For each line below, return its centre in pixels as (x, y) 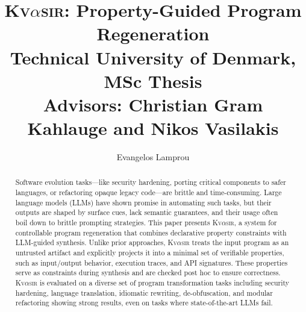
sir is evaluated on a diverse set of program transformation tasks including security (159, 283)
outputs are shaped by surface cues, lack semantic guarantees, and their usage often (147, 212)
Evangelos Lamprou (153, 157)
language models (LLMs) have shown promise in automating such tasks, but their (143, 202)
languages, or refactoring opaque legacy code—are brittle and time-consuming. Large (148, 192)
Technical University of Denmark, (153, 57)
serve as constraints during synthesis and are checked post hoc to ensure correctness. (148, 273)
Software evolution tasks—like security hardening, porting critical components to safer (151, 182)
